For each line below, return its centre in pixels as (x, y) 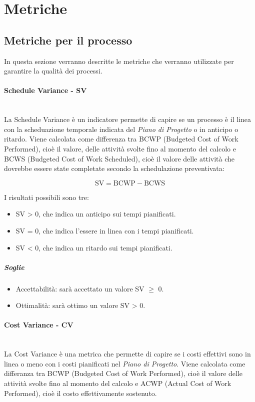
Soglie (14, 267)
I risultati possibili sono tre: (46, 197)
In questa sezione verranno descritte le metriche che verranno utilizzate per (119, 61)
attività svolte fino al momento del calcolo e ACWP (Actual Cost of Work (118, 383)
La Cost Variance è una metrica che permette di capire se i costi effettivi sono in (127, 354)
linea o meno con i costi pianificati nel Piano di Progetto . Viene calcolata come (125, 363)
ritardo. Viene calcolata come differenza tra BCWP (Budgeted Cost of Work (121, 139)
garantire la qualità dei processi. (53, 71)
